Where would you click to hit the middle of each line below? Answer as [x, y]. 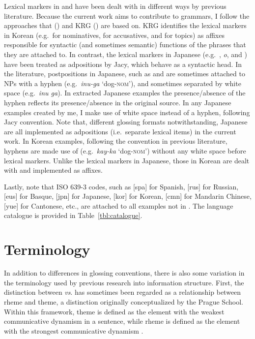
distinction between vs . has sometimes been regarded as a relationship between [123, 292]
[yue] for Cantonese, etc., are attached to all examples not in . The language [119, 205]
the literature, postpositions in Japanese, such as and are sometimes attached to [125, 74]
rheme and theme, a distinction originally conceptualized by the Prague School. [124, 301]
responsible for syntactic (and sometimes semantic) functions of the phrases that [125, 45]
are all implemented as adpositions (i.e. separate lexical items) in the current [120, 131]
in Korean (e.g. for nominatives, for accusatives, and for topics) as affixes [114, 35]
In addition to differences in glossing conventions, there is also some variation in [124, 273]
